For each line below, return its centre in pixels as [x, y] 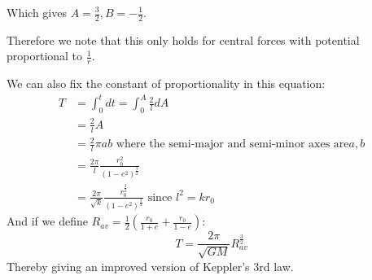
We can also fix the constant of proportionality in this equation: [166, 83]
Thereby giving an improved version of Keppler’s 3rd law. [150, 266]
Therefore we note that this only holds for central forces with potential [183, 39]
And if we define [47, 221]
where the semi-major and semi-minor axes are [232, 144]
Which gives [37, 12]
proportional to [45, 56]
